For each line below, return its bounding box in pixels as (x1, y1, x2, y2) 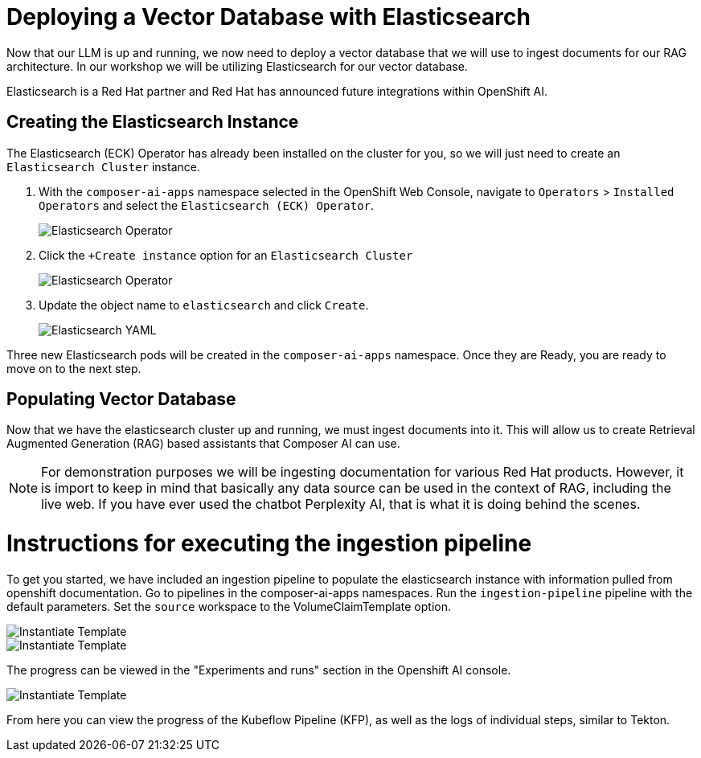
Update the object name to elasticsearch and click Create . (39, 297, 369, 312)
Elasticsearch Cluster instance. (6, 159, 200, 174)
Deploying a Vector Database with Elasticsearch (6, 3, 531, 31)
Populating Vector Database (6, 389, 236, 410)
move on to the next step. (6, 361, 141, 375)
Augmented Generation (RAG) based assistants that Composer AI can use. (6, 436, 400, 451)
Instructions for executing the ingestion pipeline (6, 530, 532, 558)
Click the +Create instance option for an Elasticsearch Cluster (39, 248, 413, 262)
